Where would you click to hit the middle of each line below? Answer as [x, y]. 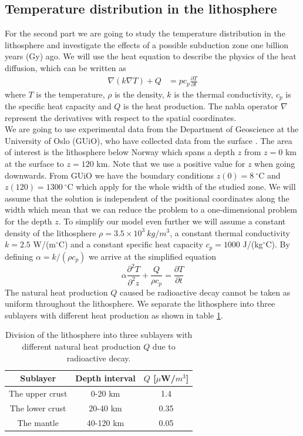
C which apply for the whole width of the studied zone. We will [181, 187]
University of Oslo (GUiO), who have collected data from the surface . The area [149, 140]
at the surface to [34, 163]
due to [164, 346]
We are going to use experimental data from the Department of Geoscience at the [152, 129]
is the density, [139, 94]
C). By [278, 244]
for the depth [28, 221]
